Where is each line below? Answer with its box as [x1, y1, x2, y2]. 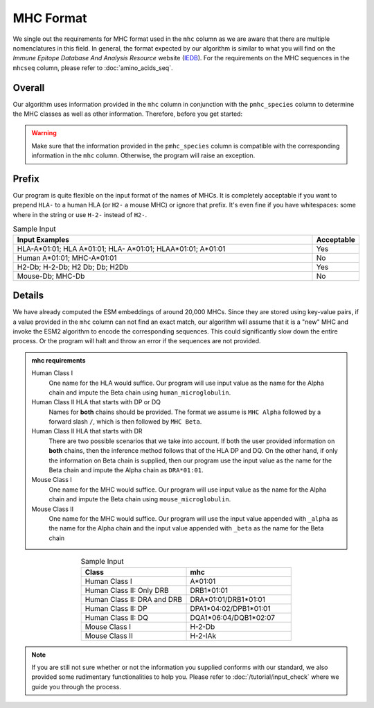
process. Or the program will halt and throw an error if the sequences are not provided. [12, 337, 261, 345]
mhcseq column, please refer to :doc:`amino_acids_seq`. [12, 63, 173, 72]
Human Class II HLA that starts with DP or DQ [31, 398, 161, 406]
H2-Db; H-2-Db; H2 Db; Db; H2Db [17, 262, 129, 272]
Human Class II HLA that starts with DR [31, 427, 143, 435]
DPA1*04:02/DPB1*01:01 [190, 603, 271, 613]
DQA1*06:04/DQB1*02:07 [190, 612, 275, 622]
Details [12, 290, 44, 302]
